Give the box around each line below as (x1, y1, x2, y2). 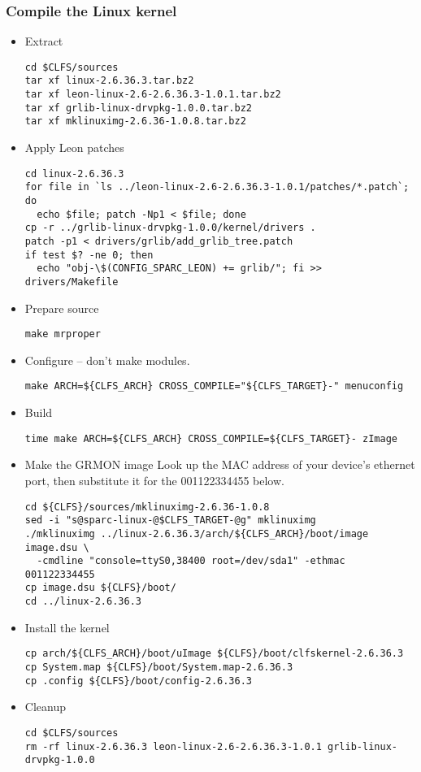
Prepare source (24, 299, 99, 316)
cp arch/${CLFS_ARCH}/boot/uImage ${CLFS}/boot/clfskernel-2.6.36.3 (24, 648, 404, 660)
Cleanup (24, 698, 66, 715)
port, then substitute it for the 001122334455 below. (24, 471, 284, 488)
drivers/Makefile (24, 275, 119, 288)
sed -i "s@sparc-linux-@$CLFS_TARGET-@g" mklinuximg (24, 514, 316, 527)
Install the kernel (24, 618, 110, 635)
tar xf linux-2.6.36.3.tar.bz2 (24, 75, 194, 87)
